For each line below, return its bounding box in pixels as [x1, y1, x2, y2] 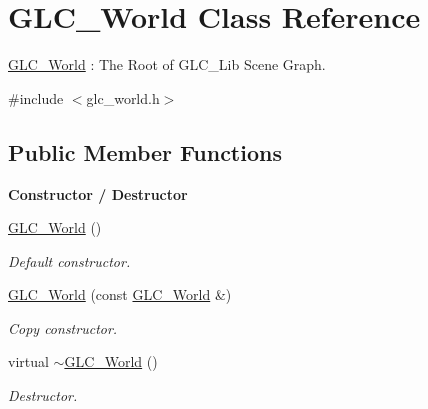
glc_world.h [86, 87, 160, 108]
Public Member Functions [8, 136, 282, 167]
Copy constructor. [8, 317, 118, 338]
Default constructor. [8, 250, 131, 271]
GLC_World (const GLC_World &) [8, 284, 232, 305]
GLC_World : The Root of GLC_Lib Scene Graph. [8, 54, 326, 75]
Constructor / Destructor [8, 183, 188, 204]
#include [8, 87, 64, 108]
